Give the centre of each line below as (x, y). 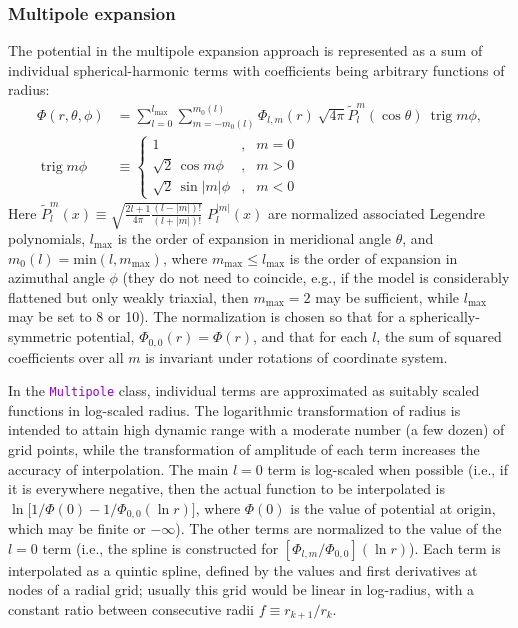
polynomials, (47, 238)
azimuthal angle (56, 277)
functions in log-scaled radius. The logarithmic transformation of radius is (234, 409)
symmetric (40, 336)
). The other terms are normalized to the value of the (338, 528)
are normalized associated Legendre (376, 212)
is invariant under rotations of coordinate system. (296, 356)
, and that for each (310, 336)
